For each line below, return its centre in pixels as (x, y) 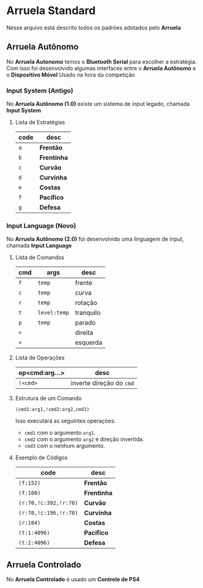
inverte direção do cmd (102, 383)
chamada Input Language (39, 246)
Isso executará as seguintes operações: (65, 421)
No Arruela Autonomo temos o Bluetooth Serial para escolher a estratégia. (102, 61)
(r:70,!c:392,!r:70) (48, 503)
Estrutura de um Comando (48, 398)
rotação (86, 303)
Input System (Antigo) (40, 91)
